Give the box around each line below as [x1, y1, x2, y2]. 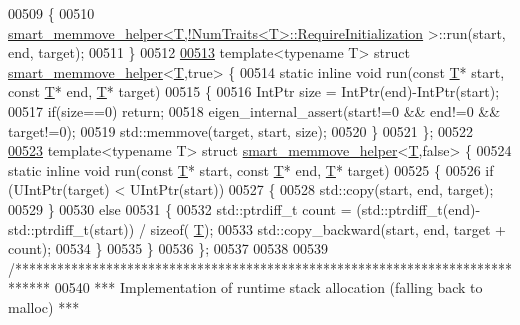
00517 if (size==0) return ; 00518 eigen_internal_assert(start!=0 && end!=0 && [8, 100, 501, 121]
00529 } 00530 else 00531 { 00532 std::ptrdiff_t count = [8, 198, 352, 219]
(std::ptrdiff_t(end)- [356, 198, 481, 219]
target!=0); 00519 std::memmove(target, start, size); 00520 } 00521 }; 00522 [8, 120, 474, 141]
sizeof [150, 218, 184, 239]
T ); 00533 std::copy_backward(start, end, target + [193, 218, 507, 239]
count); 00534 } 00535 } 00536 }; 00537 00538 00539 [8, 238, 329, 259]
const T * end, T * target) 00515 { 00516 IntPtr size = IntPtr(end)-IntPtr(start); [8, 81, 500, 102]
